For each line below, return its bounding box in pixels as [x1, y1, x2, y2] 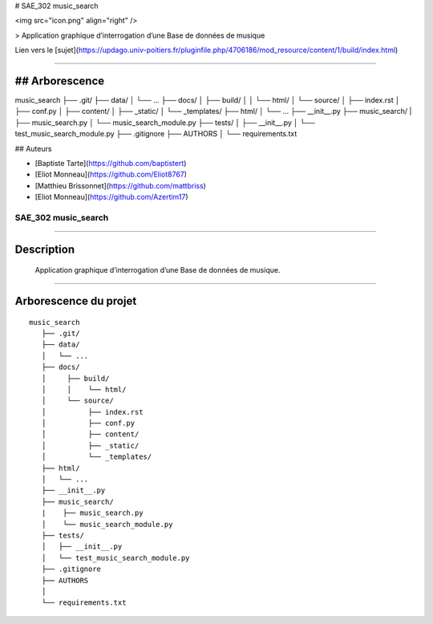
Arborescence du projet [14, 294, 137, 308]
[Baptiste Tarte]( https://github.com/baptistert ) [34, 159, 187, 168]
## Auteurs [14, 144, 52, 153]
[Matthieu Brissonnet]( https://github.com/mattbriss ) [34, 180, 206, 190]
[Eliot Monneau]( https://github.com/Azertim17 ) [34, 192, 188, 202]
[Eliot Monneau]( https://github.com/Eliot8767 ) [34, 169, 188, 180]
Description [14, 242, 75, 256]
